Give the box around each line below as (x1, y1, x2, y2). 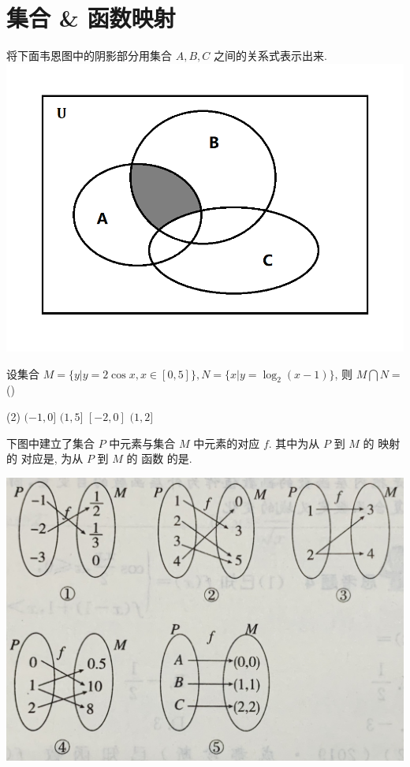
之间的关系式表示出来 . (213, 47, 327, 64)
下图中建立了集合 (6, 434, 95, 451)
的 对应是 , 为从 (6, 450, 84, 467)
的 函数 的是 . (126, 450, 192, 467)
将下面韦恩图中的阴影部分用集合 (6, 47, 172, 64)
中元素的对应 (193, 434, 260, 451)
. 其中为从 (268, 434, 320, 451)
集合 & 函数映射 (6, 2, 176, 34)
